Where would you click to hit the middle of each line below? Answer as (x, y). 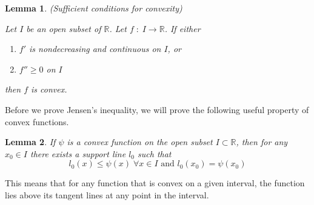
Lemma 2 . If (30, 142)
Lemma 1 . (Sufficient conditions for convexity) (94, 8)
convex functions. (37, 121)
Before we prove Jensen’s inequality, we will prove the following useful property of (157, 109)
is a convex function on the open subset (140, 142)
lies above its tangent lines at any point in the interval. (107, 194)
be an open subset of (64, 28)
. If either (182, 28)
